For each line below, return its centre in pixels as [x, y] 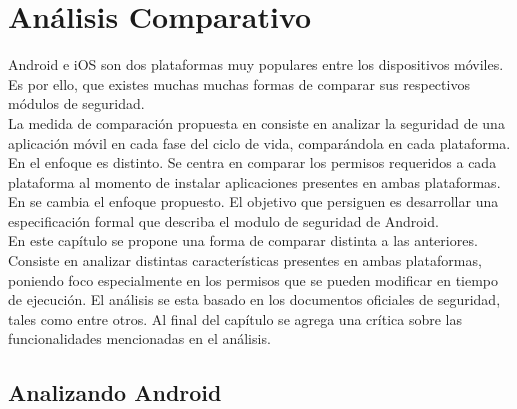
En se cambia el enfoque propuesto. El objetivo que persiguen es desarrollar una [253, 201]
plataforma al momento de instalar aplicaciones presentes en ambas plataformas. [254, 181]
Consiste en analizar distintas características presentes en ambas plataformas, [245, 260]
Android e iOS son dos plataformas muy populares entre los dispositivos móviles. [256, 64]
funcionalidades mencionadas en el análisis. [139, 338]
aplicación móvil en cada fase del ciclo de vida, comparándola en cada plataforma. [259, 142]
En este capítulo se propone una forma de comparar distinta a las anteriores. [243, 240]
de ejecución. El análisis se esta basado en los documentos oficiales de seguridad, [254, 299]
